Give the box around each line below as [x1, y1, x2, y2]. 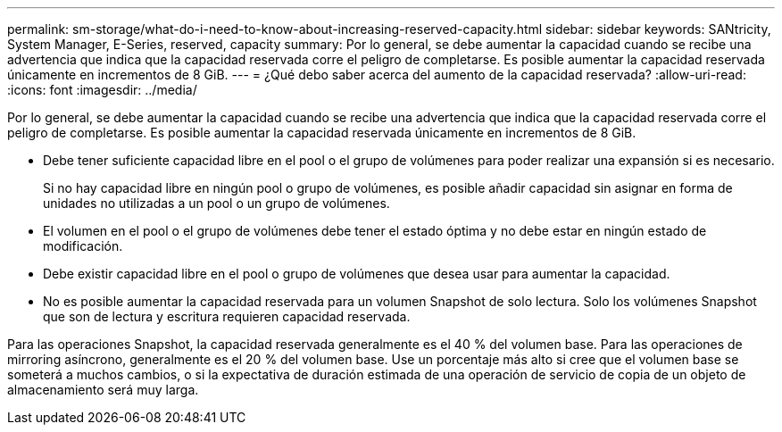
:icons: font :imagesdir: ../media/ [7, 82, 197, 97]
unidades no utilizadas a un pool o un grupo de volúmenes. [43, 195, 390, 211]
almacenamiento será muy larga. [7, 382, 199, 397]
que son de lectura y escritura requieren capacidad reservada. [43, 309, 411, 324]
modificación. [43, 238, 123, 253]
